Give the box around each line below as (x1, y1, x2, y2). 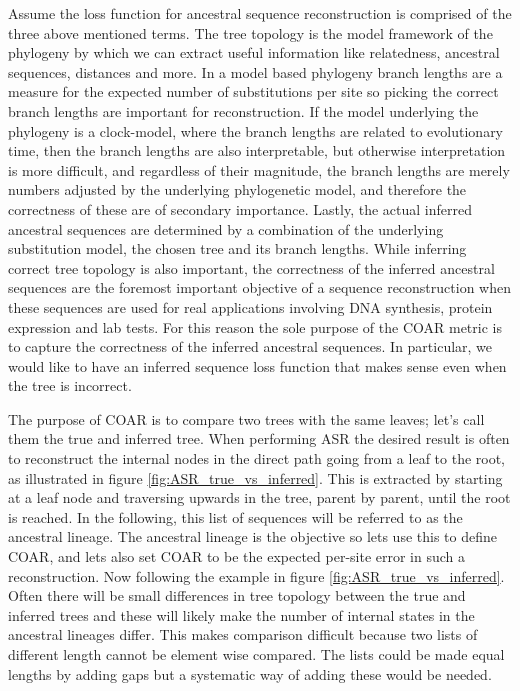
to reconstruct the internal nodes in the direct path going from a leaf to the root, (8, 448, 506, 469)
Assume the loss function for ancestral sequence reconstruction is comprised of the (8, 3, 512, 23)
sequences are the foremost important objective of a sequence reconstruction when (8, 277, 511, 298)
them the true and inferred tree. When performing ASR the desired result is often (8, 428, 510, 449)
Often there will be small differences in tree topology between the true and (8, 585, 466, 606)
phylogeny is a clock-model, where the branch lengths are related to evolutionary (8, 120, 504, 141)
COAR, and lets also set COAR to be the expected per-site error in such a (8, 546, 466, 567)
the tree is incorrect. (8, 375, 132, 396)
